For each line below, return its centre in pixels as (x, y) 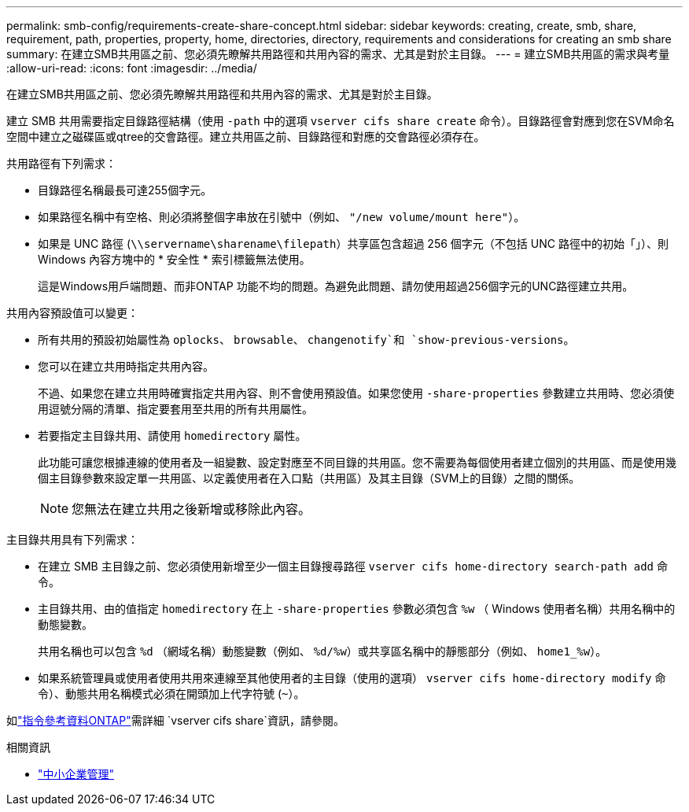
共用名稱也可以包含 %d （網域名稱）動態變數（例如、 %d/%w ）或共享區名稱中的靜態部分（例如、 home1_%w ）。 (322, 651)
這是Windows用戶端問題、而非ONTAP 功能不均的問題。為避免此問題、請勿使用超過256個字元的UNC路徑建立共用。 (336, 286)
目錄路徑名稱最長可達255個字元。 (125, 190)
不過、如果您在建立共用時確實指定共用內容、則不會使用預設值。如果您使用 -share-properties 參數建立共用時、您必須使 (356, 393)
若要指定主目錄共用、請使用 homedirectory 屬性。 (172, 436)
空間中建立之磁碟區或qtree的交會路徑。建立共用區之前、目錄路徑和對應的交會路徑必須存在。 (246, 137)
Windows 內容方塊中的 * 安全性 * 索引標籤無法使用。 (174, 259)
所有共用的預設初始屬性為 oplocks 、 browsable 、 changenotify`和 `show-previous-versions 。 (306, 340)
